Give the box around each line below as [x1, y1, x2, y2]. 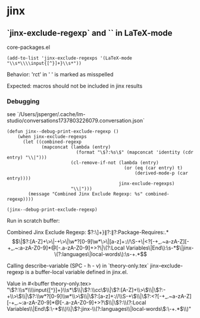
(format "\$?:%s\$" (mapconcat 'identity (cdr [76, 149, 194, 155]
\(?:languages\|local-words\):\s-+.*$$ [54, 251, 148, 258]
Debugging [7, 97, 40, 105]
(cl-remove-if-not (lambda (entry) [70, 160, 160, 166]
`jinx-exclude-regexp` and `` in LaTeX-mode [7, 28, 173, 38]
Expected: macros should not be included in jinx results [7, 82, 143, 89]
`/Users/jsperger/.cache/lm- [17, 111, 86, 118]
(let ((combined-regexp [22, 139, 82, 145]
